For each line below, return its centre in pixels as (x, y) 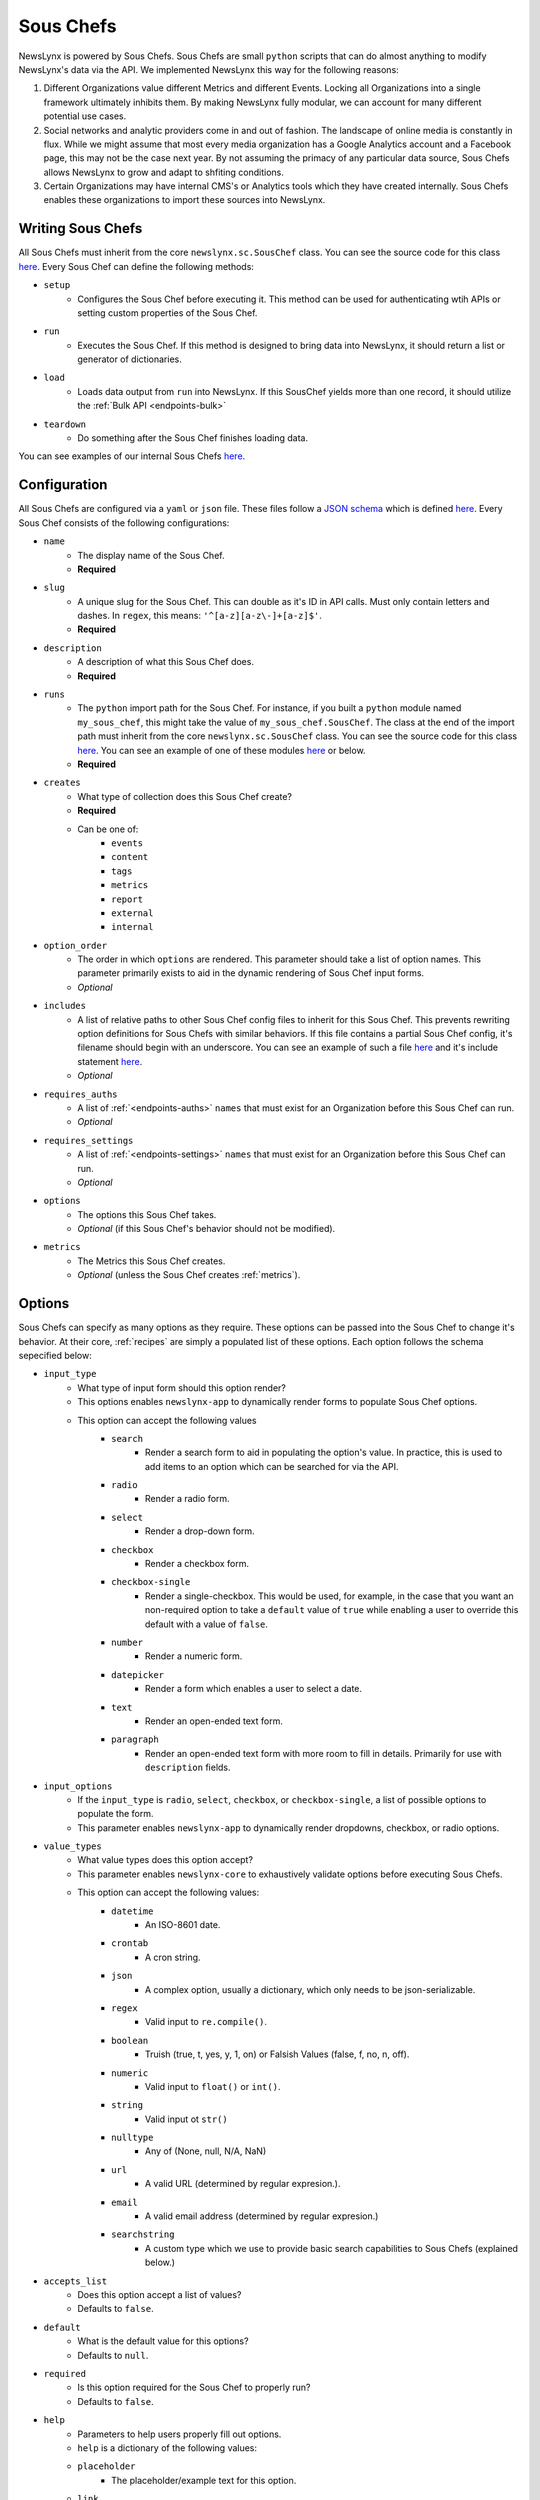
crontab (130, 1943)
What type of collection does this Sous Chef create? (185, 796)
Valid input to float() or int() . (213, 2086)
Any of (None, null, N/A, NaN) (206, 2151)
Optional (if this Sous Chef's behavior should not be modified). (206, 1229)
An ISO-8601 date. (183, 1925)
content (130, 857)
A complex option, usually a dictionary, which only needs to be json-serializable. (310, 1989)
